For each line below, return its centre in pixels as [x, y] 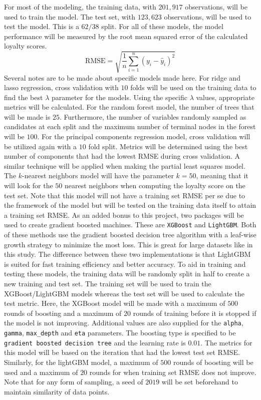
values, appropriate [225, 97]
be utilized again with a [41, 146]
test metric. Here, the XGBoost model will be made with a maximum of [115, 303]
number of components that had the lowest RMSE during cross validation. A [122, 156]
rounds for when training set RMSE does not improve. [173, 372]
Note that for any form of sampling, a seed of [74, 382]
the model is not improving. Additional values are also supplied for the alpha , [124, 323]
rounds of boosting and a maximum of [63, 313]
